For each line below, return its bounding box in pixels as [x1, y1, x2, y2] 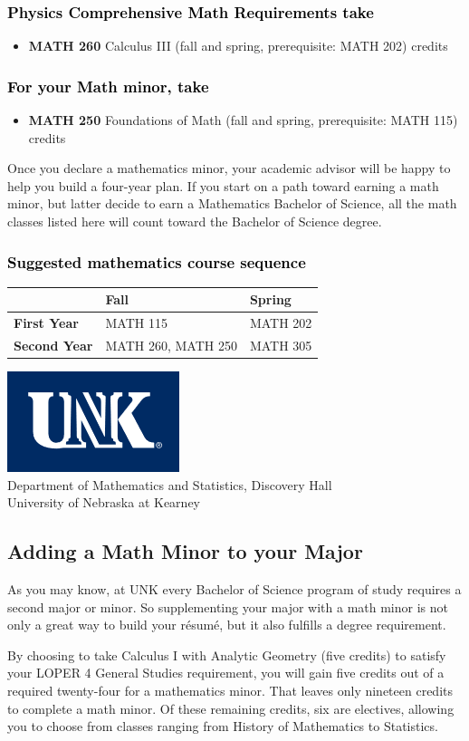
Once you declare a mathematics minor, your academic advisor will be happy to [7, 159, 451, 178]
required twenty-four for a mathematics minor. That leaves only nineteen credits [7, 681, 453, 700]
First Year [14, 313, 79, 332]
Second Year [14, 336, 93, 354]
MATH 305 [249, 336, 312, 354]
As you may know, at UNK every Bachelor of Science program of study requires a [7, 580, 462, 599]
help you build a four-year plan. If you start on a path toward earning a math [7, 176, 439, 195]
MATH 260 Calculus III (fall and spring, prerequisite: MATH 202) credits [28, 36, 448, 55]
